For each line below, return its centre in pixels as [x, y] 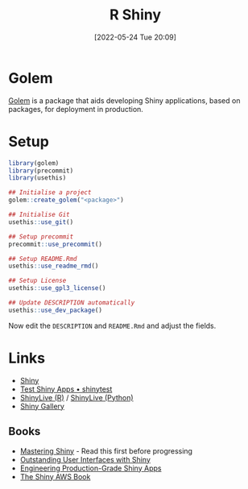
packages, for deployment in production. [76, 109]
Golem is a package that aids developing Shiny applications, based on [124, 100]
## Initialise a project [50, 193]
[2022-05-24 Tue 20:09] [135, 37]
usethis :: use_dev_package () [56, 310]
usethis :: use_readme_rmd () [54, 266]
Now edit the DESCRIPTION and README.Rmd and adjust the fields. [112, 325]
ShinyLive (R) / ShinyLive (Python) [77, 397]
